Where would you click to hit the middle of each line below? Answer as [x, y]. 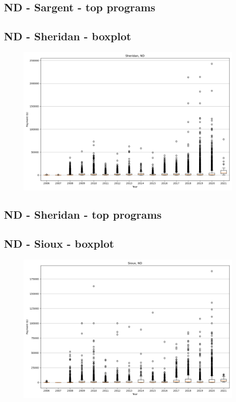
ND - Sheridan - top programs [83, 215]
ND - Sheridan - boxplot [68, 36]
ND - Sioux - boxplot [59, 244]
